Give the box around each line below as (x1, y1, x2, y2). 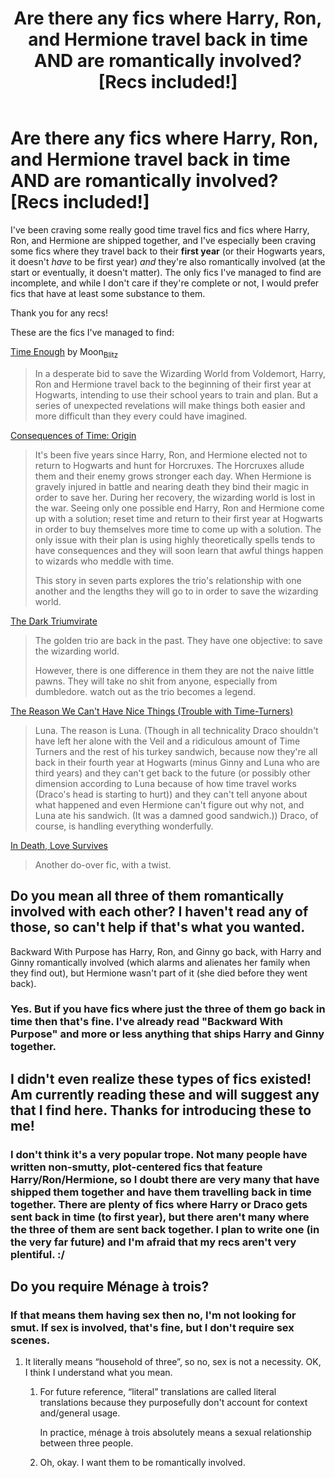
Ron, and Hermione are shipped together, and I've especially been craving (10, 234, 317, 246)
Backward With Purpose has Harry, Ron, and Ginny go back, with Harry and (10, 945, 322, 957)
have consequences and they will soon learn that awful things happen (34, 544, 324, 556)
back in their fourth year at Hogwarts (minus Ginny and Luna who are (34, 756, 320, 768)
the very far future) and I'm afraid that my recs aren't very (10, 1235, 297, 1249)
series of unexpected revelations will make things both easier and (34, 399, 306, 411)
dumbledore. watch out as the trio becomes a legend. (34, 685, 257, 697)
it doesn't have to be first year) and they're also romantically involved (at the (10, 255, 326, 267)
